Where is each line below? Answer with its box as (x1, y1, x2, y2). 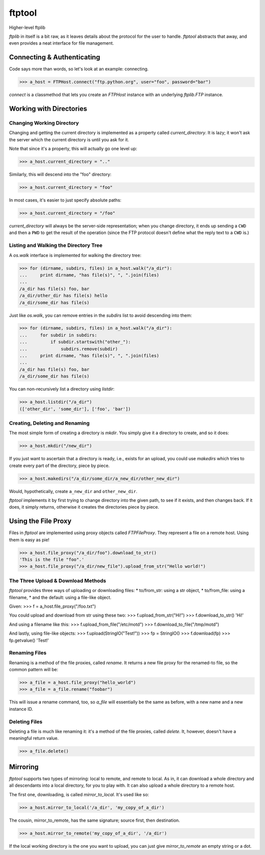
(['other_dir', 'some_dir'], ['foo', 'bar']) (19, 406, 131, 412)
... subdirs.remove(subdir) (19, 346, 118, 352)
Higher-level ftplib (9, 25, 46, 30)
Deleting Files (9, 718, 43, 725)
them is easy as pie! (9, 537, 50, 543)
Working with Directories (9, 104, 87, 113)
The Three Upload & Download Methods (9, 577, 106, 584)
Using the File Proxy (9, 517, 72, 525)
